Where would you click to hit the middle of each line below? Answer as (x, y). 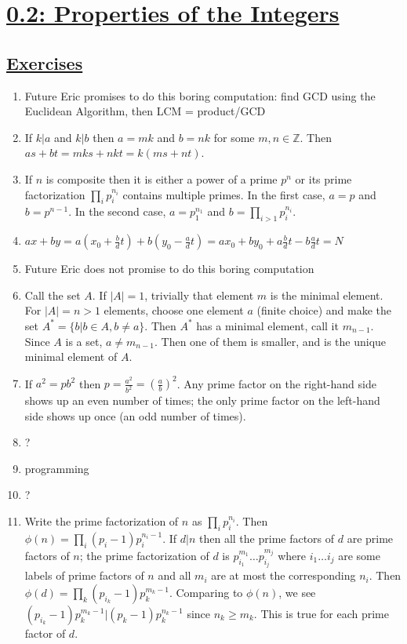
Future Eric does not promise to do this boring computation (169, 269)
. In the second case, (117, 211)
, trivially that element (199, 295)
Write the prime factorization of (102, 521)
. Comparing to (206, 592)
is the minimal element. (327, 295)
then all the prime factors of (267, 538)
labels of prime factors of (84, 575)
